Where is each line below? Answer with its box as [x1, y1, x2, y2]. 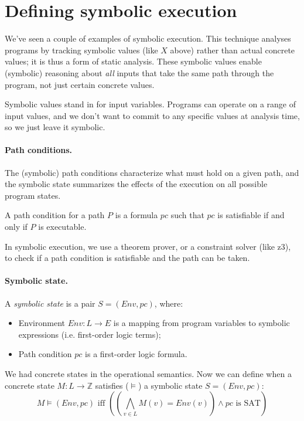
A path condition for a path [5, 209, 105, 221]
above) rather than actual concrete [170, 43, 295, 56]
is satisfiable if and [217, 209, 285, 221]
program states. [5, 189, 61, 201]
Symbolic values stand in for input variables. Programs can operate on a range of [5, 98, 296, 110]
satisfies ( [95, 379, 129, 391]
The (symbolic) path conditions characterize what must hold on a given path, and [5, 166, 299, 178]
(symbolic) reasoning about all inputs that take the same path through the [5, 66, 274, 79]
